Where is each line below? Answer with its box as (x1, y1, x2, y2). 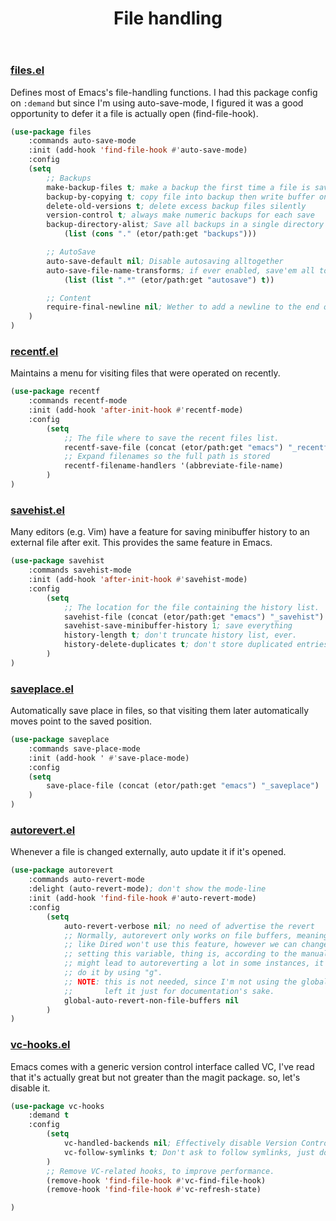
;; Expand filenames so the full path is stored (63, 452, 271, 462)
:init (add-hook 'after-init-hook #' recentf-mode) (28, 405, 244, 416)
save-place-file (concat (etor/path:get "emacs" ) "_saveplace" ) (46, 781, 320, 791)
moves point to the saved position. (10, 715, 153, 727)
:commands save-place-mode (28, 743, 141, 754)
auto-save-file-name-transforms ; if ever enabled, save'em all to (46, 265, 329, 276)
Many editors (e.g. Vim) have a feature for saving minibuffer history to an (10, 526, 310, 538)
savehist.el (10, 503, 66, 517)
